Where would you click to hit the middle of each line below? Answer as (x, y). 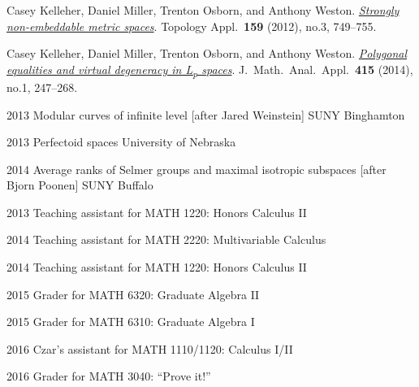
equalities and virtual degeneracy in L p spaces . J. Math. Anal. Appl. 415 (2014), (210, 70)
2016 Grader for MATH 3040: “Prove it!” (109, 376)
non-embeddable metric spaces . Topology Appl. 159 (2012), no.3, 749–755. (192, 26)
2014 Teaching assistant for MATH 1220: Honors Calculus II (157, 267)
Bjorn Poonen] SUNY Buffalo (80, 185)
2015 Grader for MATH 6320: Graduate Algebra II (133, 294)
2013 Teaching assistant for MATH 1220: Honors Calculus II (157, 212)
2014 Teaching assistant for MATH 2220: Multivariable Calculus (166, 239)
